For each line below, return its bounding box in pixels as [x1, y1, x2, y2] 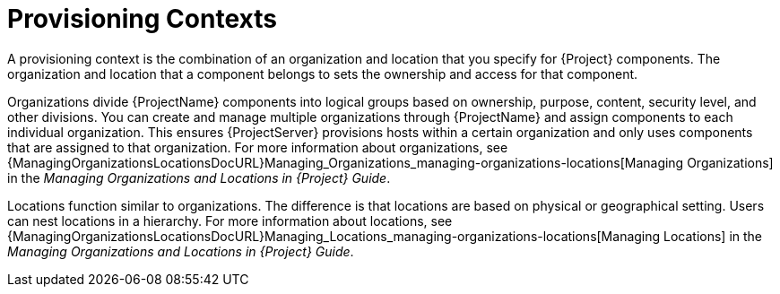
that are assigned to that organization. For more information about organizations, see [7, 139, 508, 155]
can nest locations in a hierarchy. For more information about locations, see [7, 212, 453, 229]
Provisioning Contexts [7, 4, 277, 34]
